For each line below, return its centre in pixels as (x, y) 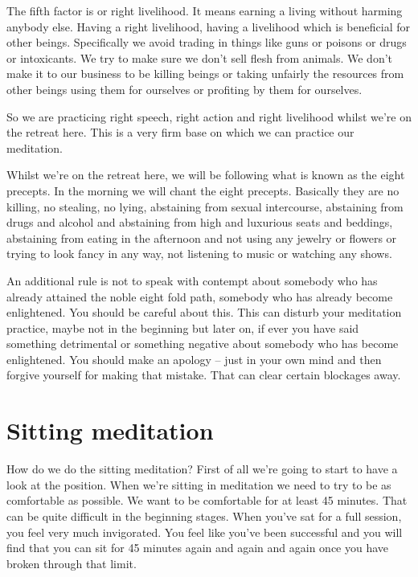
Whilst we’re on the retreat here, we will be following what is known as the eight (206, 175)
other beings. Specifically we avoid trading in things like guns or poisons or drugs (207, 42)
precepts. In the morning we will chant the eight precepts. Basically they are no (203, 190)
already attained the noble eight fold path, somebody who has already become (200, 296)
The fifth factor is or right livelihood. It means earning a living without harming (205, 10)
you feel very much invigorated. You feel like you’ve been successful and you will (205, 532)
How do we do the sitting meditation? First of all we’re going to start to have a (202, 469)
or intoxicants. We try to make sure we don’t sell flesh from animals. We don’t (200, 57)
